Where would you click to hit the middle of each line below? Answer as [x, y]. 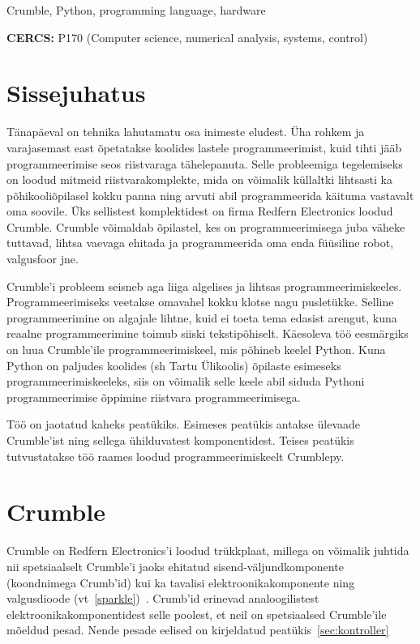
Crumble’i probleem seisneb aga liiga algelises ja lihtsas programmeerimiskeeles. [204, 286]
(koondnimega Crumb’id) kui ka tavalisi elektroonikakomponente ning [181, 582]
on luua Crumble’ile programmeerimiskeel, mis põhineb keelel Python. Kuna [196, 350]
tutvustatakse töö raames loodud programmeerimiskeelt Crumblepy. [176, 456]
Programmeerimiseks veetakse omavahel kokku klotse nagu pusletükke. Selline [200, 302]
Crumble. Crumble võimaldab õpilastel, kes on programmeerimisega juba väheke [206, 226]
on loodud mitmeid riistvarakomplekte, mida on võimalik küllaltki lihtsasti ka [199, 179]
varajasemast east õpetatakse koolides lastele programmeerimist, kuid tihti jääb [204, 147]
